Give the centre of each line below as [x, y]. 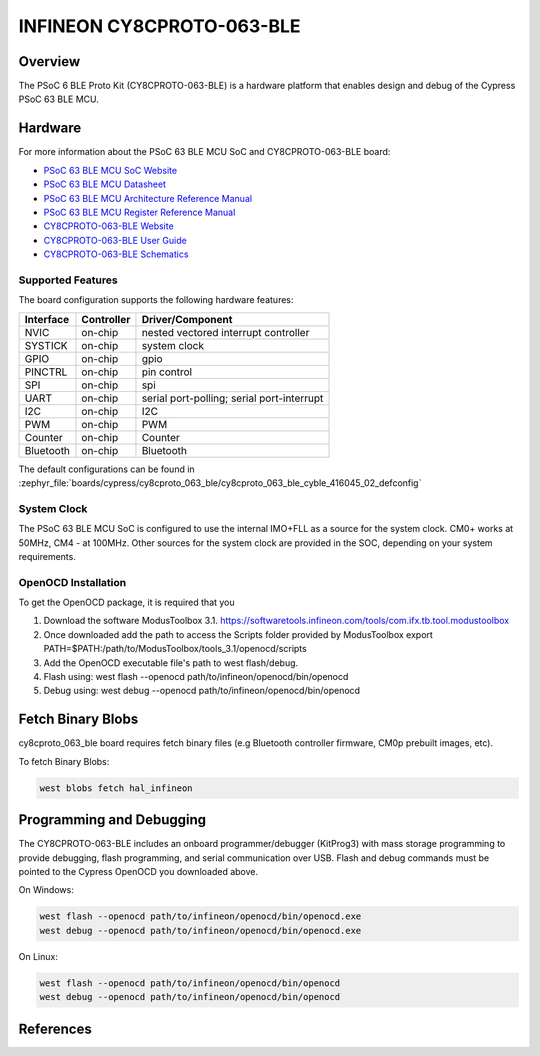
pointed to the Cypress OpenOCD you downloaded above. [138, 871]
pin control [167, 372]
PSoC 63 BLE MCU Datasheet [105, 184]
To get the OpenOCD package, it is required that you [126, 602]
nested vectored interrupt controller [225, 332]
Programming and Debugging [112, 820]
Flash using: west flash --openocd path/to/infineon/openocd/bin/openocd [196, 677]
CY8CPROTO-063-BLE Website [108, 226]
